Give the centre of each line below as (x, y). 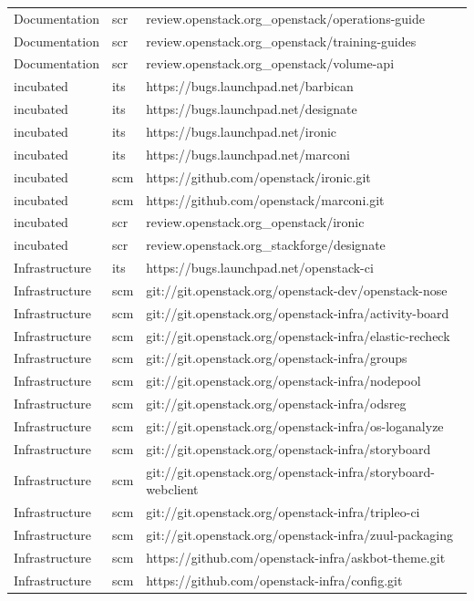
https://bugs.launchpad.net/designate (252, 109)
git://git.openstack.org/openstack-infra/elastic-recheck (298, 335)
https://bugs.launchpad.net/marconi (248, 154)
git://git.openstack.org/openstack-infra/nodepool (283, 381)
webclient (172, 489)
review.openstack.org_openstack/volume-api (270, 63)
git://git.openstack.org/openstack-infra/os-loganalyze (295, 425)
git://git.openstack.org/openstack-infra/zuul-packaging (300, 534)
